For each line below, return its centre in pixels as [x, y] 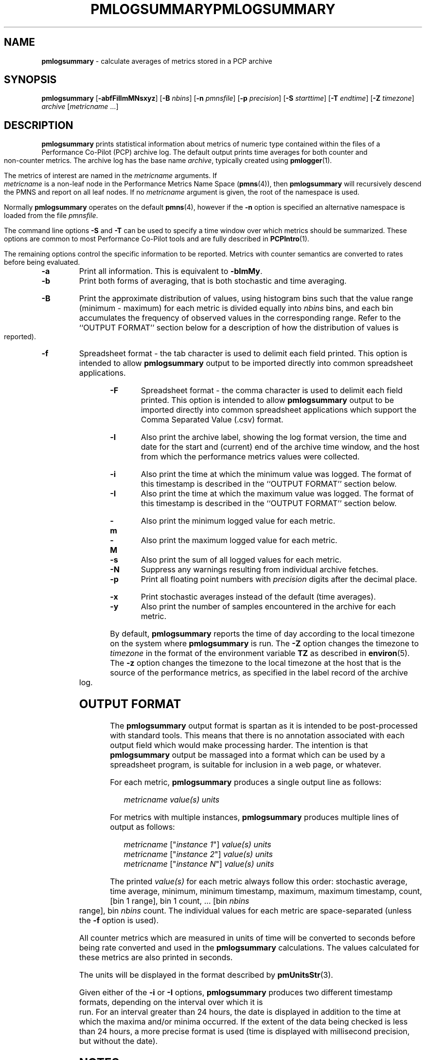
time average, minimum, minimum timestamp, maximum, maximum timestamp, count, [266, 891]
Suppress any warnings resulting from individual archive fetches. [259, 570]
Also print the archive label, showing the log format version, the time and [274, 437]
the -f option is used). [119, 921]
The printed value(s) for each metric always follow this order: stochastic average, [259, 882]
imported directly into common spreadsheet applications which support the [279, 410]
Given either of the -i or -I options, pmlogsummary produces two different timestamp [236, 993]
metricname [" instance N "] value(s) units [199, 864]
